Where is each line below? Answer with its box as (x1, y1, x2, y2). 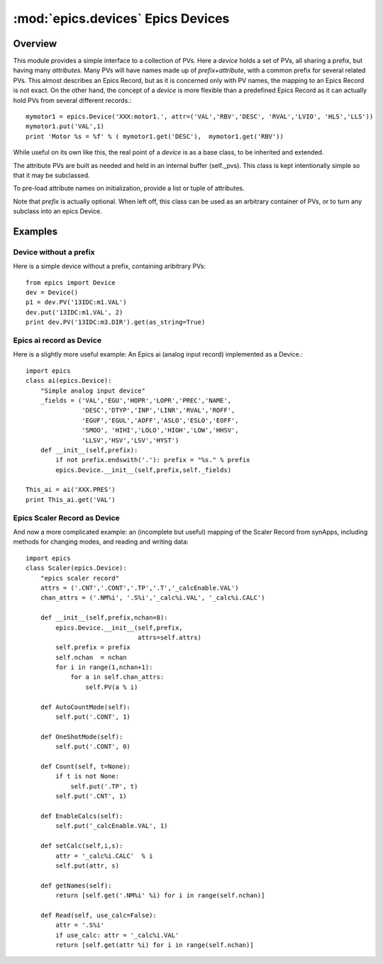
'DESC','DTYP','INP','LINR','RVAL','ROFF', (82, 406, 235, 415)
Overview (13, 38, 57, 50)
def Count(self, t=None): (40, 762, 131, 770)
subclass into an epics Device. (13, 207, 102, 215)
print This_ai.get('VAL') (26, 495, 116, 503)
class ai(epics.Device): (26, 376, 112, 385)
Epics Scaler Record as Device (13, 512, 120, 522)
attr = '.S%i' (55, 921, 105, 929)
